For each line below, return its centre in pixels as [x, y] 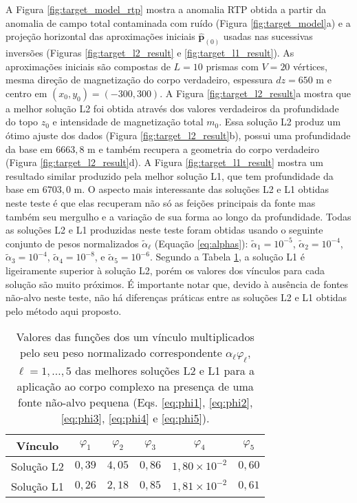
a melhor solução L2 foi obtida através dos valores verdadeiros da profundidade [172, 108]
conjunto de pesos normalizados [72, 243]
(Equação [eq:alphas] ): [201, 243]
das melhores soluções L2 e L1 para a [165, 370]
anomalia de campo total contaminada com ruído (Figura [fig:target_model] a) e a [178, 22]
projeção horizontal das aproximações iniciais [100, 36]
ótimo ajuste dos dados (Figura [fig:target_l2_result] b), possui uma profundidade [178, 135]
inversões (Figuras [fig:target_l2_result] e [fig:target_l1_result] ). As [150, 53]
